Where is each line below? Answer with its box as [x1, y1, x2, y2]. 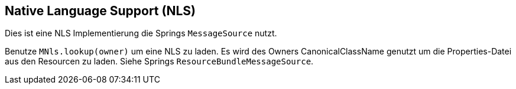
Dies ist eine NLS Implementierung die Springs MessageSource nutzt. [5, 28, 277, 39]
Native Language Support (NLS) [5, 4, 196, 18]
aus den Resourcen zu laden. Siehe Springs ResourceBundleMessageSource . [5, 56, 314, 67]
